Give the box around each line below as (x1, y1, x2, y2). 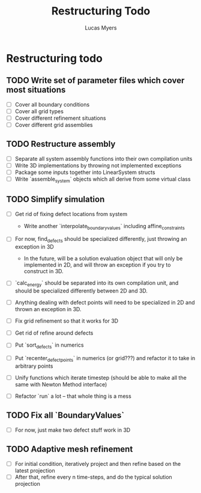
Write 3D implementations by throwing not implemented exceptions (14, 161, 182, 169)
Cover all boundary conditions (14, 101, 90, 108)
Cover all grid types (14, 107, 64, 115)
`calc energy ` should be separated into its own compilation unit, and (14, 279, 179, 288)
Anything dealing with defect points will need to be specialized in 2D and (14, 299, 195, 306)
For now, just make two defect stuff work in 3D (14, 426, 131, 433)
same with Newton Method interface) (14, 380, 107, 388)
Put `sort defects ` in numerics (14, 341, 84, 350)
